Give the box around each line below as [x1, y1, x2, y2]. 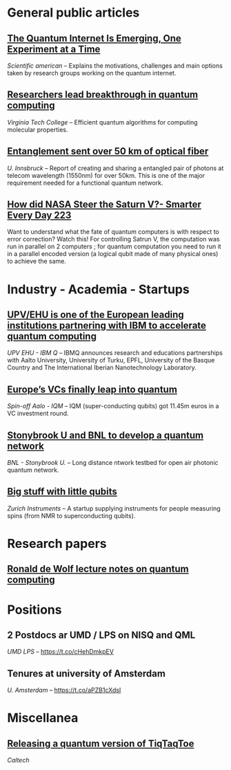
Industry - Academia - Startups [7, 282, 190, 297]
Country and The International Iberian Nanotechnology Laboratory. [7, 363, 197, 372]
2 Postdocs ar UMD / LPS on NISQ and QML [7, 630, 196, 641]
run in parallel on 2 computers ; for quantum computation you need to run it [7, 242, 222, 250]
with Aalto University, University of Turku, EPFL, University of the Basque [7, 356, 215, 365]
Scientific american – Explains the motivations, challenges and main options [7, 62, 223, 70]
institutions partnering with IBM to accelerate [7, 320, 207, 331]
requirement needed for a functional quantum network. [7, 178, 163, 187]
